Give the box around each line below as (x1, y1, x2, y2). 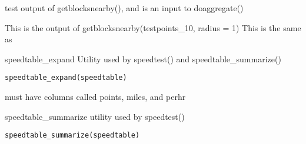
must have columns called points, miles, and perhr (5, 91, 186, 103)
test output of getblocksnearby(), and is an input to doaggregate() (5, 2, 244, 14)
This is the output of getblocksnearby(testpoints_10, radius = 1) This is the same (5, 21, 301, 34)
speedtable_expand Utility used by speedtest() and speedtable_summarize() (5, 52, 281, 65)
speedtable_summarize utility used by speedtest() (5, 110, 185, 122)
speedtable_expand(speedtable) (5, 73, 127, 82)
